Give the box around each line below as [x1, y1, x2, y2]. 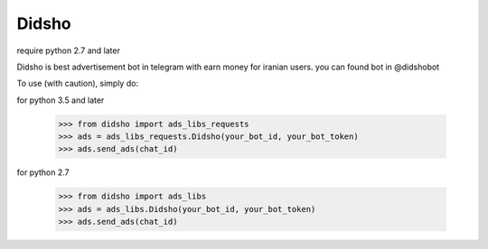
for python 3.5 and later [16, 95, 105, 106]
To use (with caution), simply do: [16, 78, 139, 89]
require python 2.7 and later [16, 45, 121, 56]
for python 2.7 [16, 167, 70, 178]
